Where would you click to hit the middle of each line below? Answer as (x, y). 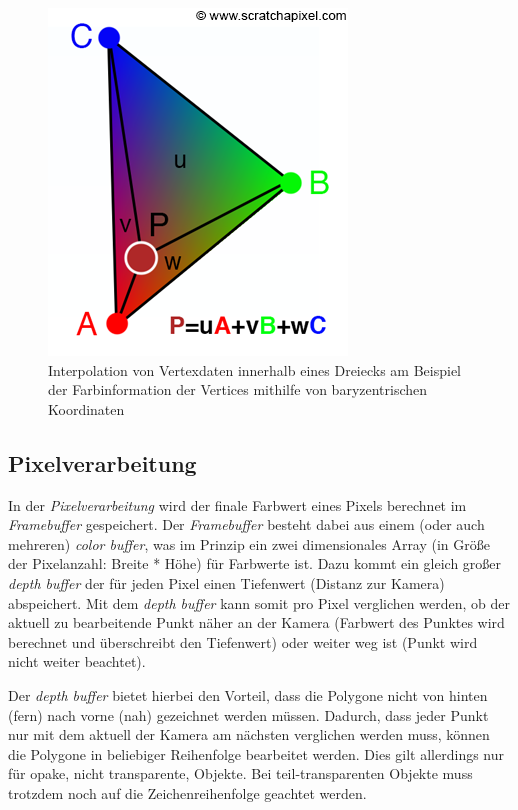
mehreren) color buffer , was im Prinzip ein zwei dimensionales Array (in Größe (249, 543)
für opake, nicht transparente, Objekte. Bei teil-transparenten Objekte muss (240, 773)
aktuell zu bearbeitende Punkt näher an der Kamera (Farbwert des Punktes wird (256, 622)
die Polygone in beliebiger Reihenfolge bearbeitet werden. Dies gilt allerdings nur (256, 753)
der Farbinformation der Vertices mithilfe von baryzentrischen (238, 389)
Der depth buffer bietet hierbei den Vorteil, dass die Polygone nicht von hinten (248, 694)
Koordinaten (86, 408)
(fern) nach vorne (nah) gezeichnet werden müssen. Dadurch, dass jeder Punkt (248, 714)
